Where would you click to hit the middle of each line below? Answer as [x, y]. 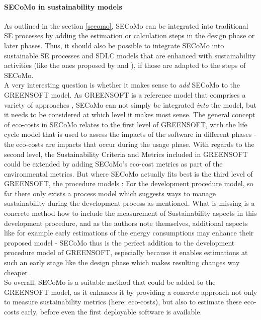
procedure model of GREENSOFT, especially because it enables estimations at [126, 252]
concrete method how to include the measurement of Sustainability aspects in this [130, 213]
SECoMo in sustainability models [63, 6]
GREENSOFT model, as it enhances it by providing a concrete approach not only [131, 292]
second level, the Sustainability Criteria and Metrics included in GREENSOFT [126, 154]
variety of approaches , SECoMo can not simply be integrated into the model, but [130, 104]
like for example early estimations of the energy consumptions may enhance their [129, 233]
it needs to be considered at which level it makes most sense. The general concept [130, 114]
